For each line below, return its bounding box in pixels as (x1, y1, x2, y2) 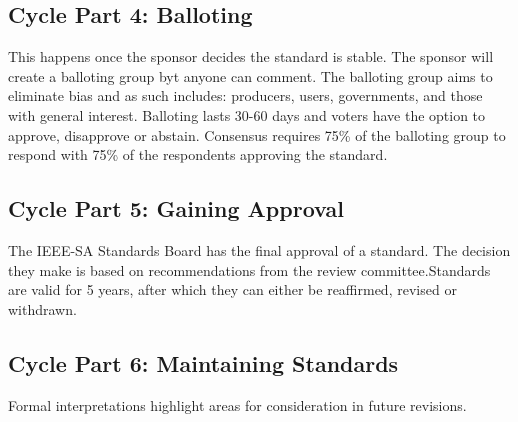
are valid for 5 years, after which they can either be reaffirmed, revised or (8, 279, 457, 300)
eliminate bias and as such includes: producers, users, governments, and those (8, 85, 483, 106)
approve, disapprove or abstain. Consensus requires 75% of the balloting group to (8, 124, 506, 145)
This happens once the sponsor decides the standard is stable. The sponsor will (8, 46, 494, 67)
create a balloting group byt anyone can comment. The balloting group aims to (8, 65, 493, 86)
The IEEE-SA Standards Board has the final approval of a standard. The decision (8, 239, 511, 260)
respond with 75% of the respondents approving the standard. (8, 144, 388, 165)
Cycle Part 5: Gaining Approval (8, 193, 344, 224)
